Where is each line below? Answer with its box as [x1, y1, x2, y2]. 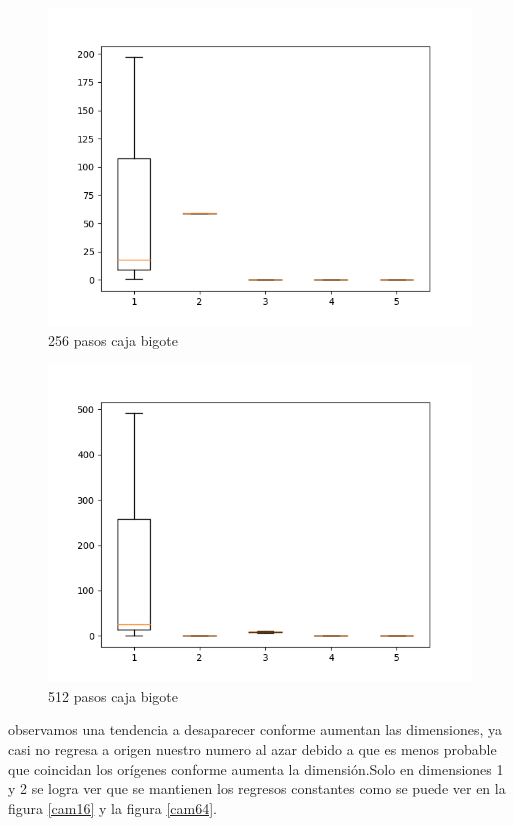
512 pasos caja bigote [48, 685, 179, 706]
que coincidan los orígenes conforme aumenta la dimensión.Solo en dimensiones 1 [8, 758, 504, 779]
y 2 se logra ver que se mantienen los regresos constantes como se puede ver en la [8, 778, 506, 799]
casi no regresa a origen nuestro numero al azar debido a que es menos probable [8, 738, 497, 759]
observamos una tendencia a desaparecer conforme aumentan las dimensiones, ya [8, 719, 503, 740]
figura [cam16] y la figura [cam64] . [8, 797, 217, 818]
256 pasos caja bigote [48, 329, 179, 350]
